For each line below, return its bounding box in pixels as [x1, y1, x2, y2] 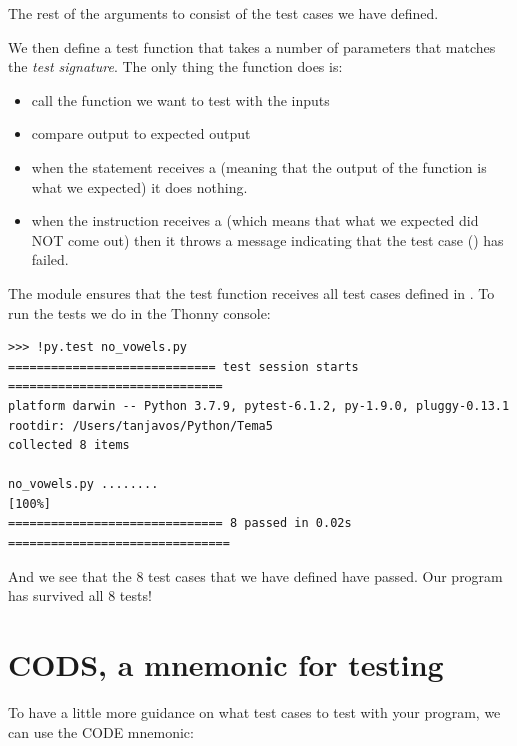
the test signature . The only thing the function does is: [8, 56, 343, 77]
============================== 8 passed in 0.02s [8, 516, 352, 531]
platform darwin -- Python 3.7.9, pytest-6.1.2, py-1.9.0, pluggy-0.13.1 [8, 398, 510, 413]
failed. [31, 249, 69, 270]
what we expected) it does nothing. [31, 176, 248, 197]
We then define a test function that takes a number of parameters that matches [8, 36, 496, 57]
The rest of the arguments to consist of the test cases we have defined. [8, 3, 439, 23]
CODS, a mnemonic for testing [8, 644, 444, 685]
